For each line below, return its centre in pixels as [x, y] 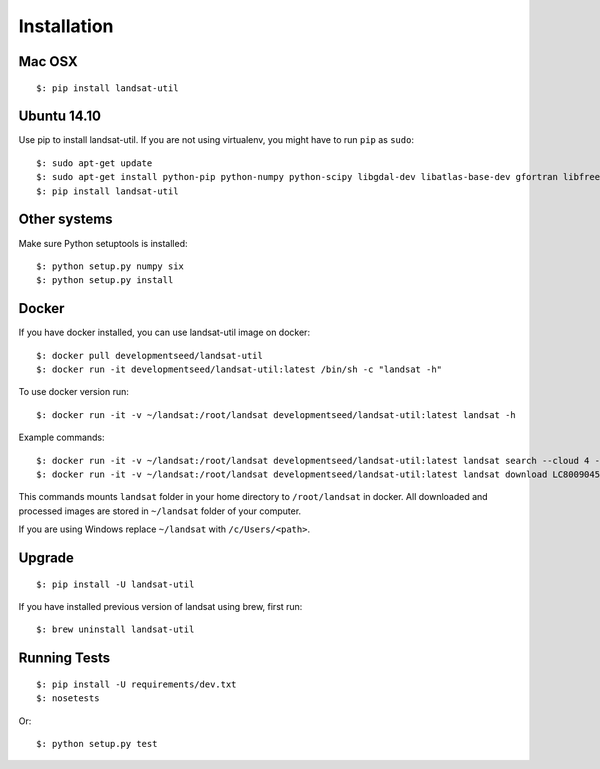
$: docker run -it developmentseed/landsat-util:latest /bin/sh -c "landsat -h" [239, 369]
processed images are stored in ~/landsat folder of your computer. [160, 511]
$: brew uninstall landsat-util [115, 629]
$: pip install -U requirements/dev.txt [136, 684]
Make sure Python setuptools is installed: [103, 243]
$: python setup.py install [105, 280]
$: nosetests [68, 698]
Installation [66, 26]
